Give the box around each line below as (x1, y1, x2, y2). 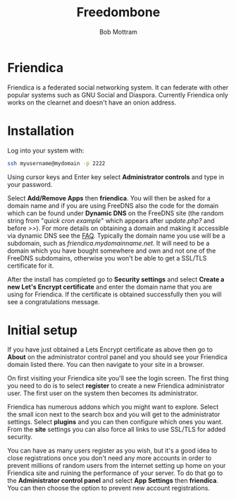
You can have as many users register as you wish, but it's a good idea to (7, 446, 218, 455)
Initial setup (7, 322, 77, 338)
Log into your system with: (7, 146, 85, 155)
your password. (7, 180, 53, 188)
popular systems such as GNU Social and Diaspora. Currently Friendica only (7, 90, 229, 99)
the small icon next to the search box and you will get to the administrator (7, 410, 221, 419)
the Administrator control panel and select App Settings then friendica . (7, 476, 218, 485)
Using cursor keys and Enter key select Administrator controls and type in (7, 172, 224, 181)
